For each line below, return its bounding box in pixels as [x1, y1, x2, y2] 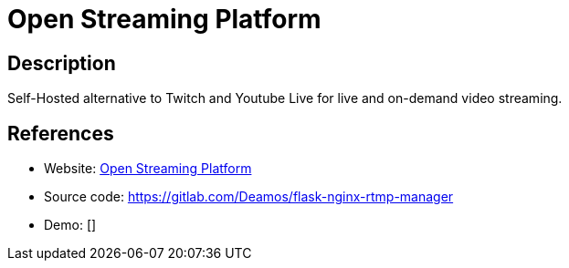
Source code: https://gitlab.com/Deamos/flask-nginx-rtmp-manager [44, 189, 454, 205]
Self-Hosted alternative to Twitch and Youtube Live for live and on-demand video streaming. [7, 90, 563, 107]
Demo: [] [44, 217, 97, 233]
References [7, 121, 114, 145]
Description [7, 51, 116, 75]
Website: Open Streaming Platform [44, 160, 252, 177]
